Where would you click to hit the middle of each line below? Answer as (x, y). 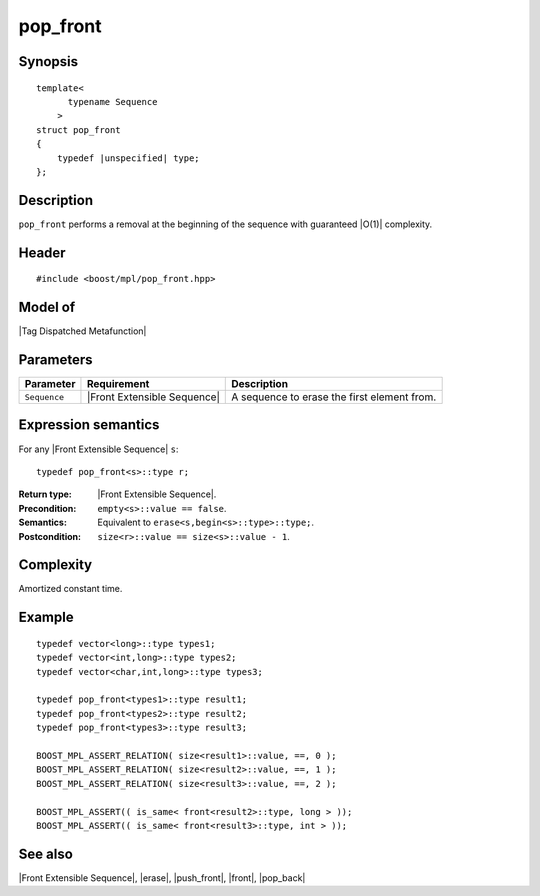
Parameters (55, 359)
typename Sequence (112, 101)
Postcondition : (50, 536)
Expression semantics (89, 425)
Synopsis (48, 61)
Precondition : (47, 508)
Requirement (118, 384)
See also (46, 853)
